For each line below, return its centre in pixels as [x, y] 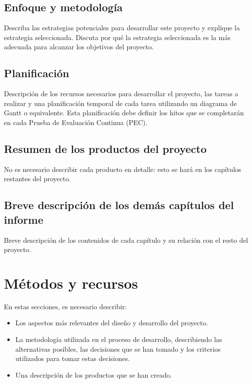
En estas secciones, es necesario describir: [66, 306]
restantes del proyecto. [38, 179]
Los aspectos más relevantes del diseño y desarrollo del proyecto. [112, 323]
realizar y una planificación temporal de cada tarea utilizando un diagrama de [120, 103]
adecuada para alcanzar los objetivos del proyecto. [79, 47]
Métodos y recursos [71, 283]
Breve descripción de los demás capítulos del [119, 205]
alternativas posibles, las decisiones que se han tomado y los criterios [118, 349]
